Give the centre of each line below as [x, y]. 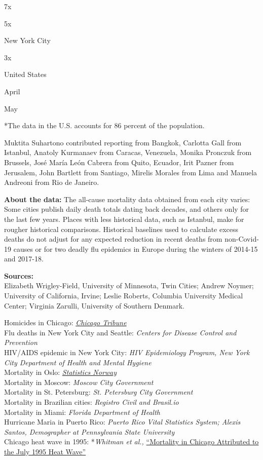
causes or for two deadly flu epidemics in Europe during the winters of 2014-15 [136, 248]
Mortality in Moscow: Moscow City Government [79, 382]
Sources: [19, 275]
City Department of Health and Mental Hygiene [78, 362]
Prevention [21, 342]
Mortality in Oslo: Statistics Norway [61, 372]
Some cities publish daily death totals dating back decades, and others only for [127, 209]
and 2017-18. [24, 259]
